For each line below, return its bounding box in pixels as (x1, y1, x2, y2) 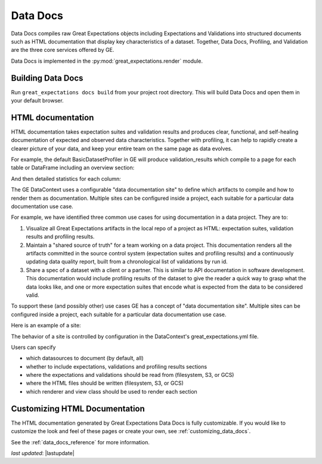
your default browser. (11, 97, 64, 104)
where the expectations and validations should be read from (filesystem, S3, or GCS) (26, 372, 234, 379)
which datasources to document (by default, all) (26, 355, 144, 362)
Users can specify (11, 344, 56, 351)
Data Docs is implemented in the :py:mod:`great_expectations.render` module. (11, 57, 203, 64)
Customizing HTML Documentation (11, 403, 145, 414)
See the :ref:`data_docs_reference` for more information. (11, 438, 150, 446)
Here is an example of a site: (11, 322, 81, 329)
